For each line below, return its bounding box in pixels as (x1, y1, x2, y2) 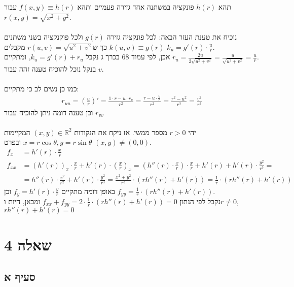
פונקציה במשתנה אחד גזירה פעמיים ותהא (77, 2, 194, 12)
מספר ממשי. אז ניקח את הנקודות (74, 126, 167, 137)
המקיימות (4, 126, 30, 137)
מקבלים (4, 41, 25, 52)
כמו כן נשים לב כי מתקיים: (4, 83, 79, 94)
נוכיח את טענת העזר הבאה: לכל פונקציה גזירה (106, 31, 237, 42)
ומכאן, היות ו (4, 196, 41, 206)
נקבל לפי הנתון (179, 196, 220, 206)
